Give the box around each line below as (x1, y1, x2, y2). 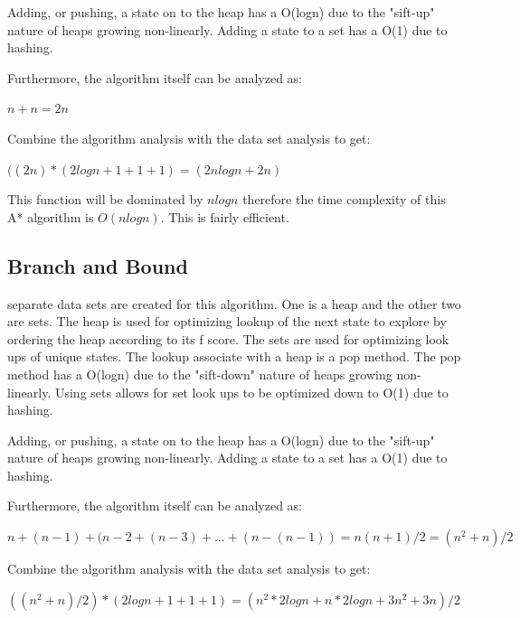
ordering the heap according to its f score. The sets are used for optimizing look (7, 329, 449, 348)
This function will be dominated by (7, 190, 203, 209)
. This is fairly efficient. (160, 207, 289, 226)
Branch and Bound (7, 251, 188, 279)
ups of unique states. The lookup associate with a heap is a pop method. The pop (7, 347, 461, 366)
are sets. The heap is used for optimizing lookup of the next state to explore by (7, 312, 447, 331)
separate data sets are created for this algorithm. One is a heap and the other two (7, 294, 461, 313)
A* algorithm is (7, 207, 94, 226)
